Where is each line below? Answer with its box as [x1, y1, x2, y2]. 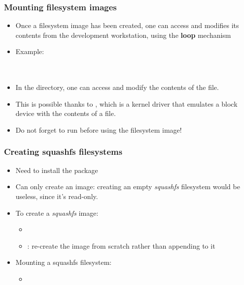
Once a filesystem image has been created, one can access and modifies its [15, 20, 239, 30]
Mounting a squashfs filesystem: [15, 257, 112, 267]
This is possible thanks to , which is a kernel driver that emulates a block [15, 98, 238, 109]
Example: [15, 46, 44, 57]
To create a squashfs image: [15, 207, 99, 218]
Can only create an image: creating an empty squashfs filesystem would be [15, 181, 240, 192]
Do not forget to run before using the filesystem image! [15, 124, 182, 135]
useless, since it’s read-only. [15, 191, 98, 201]
